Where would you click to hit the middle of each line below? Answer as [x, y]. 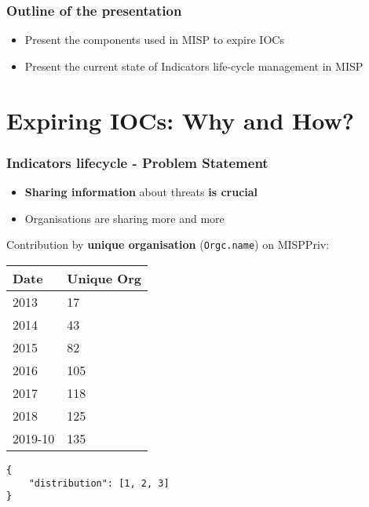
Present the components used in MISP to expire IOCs [154, 40]
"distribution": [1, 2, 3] [99, 483]
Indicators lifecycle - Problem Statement [137, 162]
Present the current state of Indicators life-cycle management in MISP [194, 66]
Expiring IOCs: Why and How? [180, 120]
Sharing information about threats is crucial [141, 191]
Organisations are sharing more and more [124, 218]
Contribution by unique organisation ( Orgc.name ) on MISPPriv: [168, 244]
